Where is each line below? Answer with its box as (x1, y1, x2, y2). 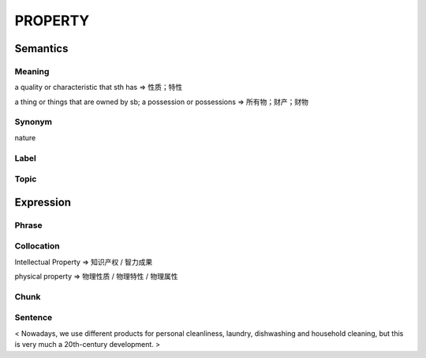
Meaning (14, 65, 50, 76)
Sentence (14, 312, 53, 323)
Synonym (14, 117, 53, 128)
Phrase (14, 219, 43, 230)
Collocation (14, 241, 60, 252)
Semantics (14, 42, 69, 55)
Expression (14, 196, 71, 209)
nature (14, 132, 36, 142)
